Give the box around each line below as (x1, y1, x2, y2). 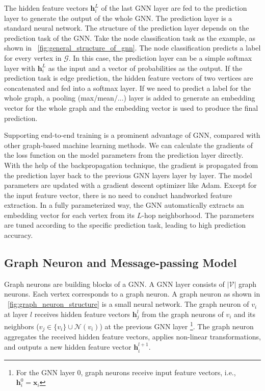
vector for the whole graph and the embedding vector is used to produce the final (4, 102, 258, 113)
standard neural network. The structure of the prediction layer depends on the (4, 22, 249, 33)
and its (233, 308, 256, 319)
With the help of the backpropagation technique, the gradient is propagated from (4, 159, 258, 170)
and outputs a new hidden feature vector (4, 341, 131, 352)
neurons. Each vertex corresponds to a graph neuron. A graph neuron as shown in (4, 288, 260, 299)
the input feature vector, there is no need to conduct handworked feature (4, 189, 232, 200)
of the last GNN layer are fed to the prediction (101, 3, 247, 13)
